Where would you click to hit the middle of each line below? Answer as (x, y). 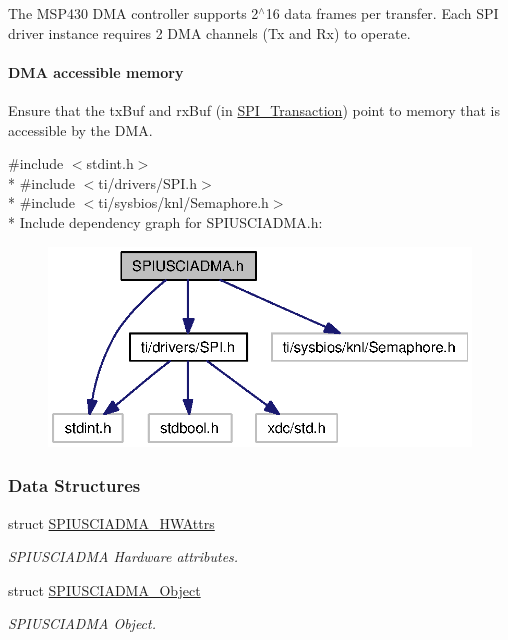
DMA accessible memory (96, 71)
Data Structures (74, 485)
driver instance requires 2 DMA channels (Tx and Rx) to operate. (209, 32)
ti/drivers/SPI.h (148, 182)
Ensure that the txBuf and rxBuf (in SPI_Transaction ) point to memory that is (254, 109)
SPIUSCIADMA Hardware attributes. (123, 556)
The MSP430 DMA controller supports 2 (133, 13)
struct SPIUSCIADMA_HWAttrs (111, 522)
